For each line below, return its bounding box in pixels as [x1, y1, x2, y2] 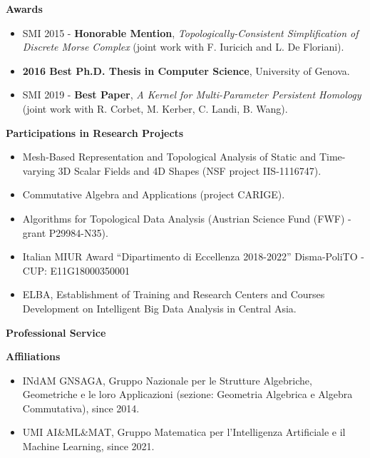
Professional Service [6, 325, 106, 340]
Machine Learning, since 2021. [22, 439, 155, 454]
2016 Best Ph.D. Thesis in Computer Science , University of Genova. [22, 63, 350, 78]
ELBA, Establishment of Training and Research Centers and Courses [22, 287, 325, 302]
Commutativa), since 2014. [22, 400, 140, 415]
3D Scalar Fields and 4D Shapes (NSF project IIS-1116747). [58, 163, 322, 178]
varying [22, 163, 55, 178]
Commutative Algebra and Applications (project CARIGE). [22, 187, 285, 202]
